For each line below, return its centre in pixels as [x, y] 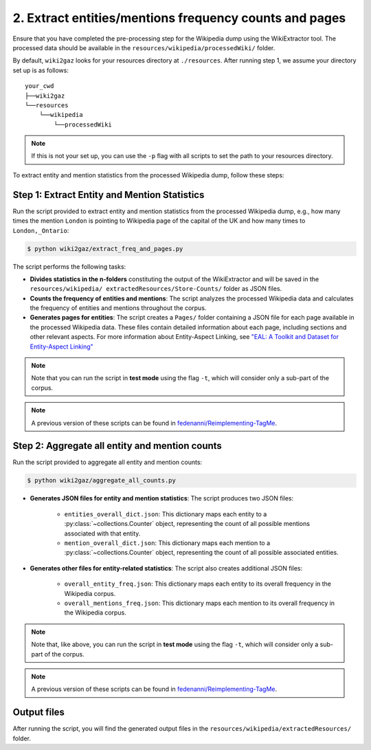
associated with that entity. [102, 533]
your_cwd [40, 86]
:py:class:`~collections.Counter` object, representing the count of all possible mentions [187, 524]
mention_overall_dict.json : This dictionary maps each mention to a [167, 543]
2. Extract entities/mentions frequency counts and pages [179, 18]
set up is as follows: [41, 70]
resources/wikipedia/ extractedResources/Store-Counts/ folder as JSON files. [156, 289]
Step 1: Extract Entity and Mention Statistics [109, 195]
